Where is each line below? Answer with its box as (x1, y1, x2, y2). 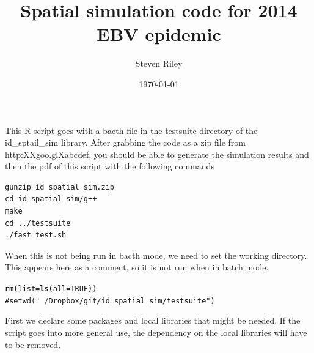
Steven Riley (135, 57, 183, 70)
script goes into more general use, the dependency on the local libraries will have (5, 325, 307, 338)
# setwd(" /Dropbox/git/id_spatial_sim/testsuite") (5, 296, 215, 305)
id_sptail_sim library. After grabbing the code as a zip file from (5, 136, 246, 149)
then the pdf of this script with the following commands (5, 160, 214, 173)
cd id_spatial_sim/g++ (5, 195, 97, 204)
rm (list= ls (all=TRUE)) (5, 284, 97, 294)
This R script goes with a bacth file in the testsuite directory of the (5, 124, 258, 136)
